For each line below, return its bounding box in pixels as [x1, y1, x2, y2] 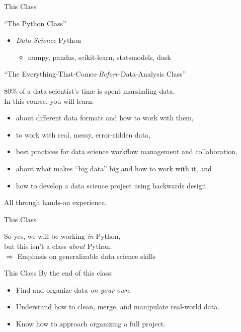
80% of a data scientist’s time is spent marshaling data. [4, 85, 175, 96]
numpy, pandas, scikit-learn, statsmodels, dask [28, 51, 171, 62]
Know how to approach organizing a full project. [16, 318, 166, 328]
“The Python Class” [4, 18, 66, 28]
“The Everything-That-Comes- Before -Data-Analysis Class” [4, 69, 186, 79]
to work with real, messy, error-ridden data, [16, 129, 150, 140]
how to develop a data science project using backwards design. [16, 180, 208, 190]
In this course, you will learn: [4, 95, 94, 106]
